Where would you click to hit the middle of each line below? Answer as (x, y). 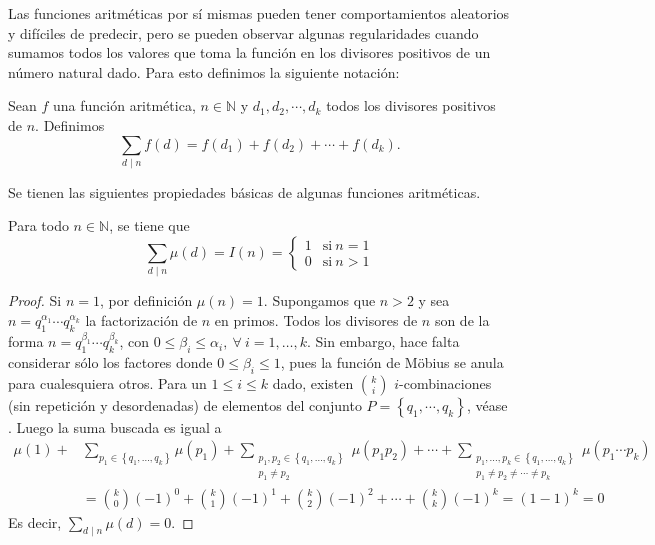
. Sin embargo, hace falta (383, 341)
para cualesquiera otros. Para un (107, 382)
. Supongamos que (319, 300)
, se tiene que (149, 225)
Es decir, (35, 521)
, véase (487, 404)
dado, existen (313, 382)
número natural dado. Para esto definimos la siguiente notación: (204, 71)
